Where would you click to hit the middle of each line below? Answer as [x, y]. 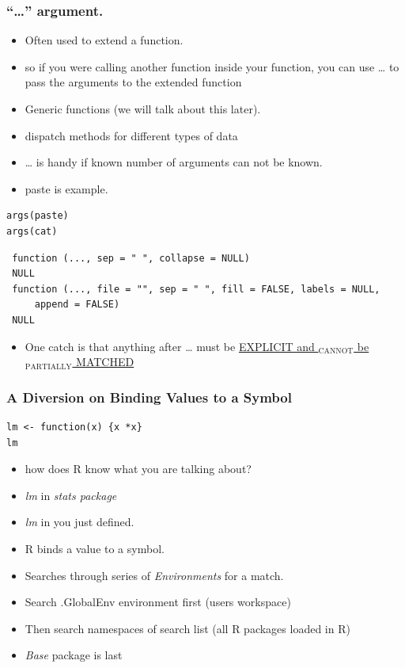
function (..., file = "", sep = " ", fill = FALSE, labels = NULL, [196, 289]
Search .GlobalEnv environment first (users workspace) [158, 602]
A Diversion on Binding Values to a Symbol [149, 397]
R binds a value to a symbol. [95, 548]
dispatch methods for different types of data [131, 135]
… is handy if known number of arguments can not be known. [174, 162]
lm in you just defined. [79, 522]
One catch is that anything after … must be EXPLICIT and [170, 346]
